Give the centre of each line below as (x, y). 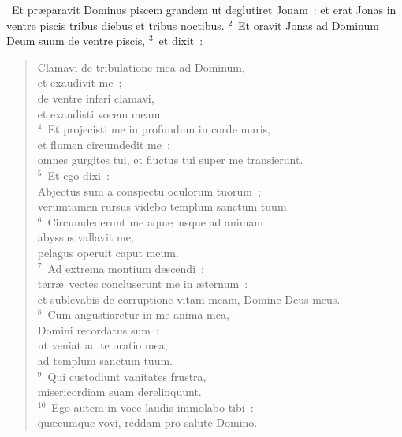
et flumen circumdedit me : (104, 144)
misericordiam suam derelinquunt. (119, 392)
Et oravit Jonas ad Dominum (309, 25)
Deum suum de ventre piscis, (76, 41)
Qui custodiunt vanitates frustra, (127, 376)
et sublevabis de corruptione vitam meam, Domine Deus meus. (189, 299)
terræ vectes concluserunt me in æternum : (143, 284)
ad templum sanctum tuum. (105, 361)
